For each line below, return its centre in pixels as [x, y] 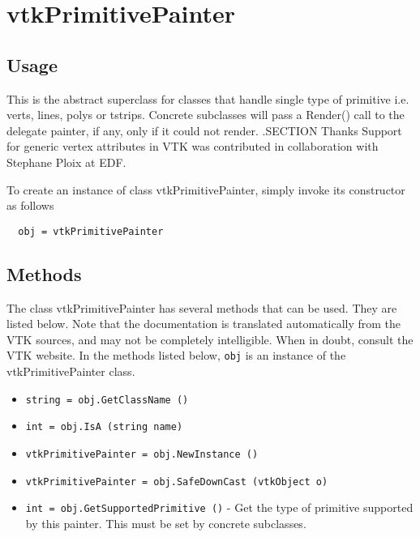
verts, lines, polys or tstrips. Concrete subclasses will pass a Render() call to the [206, 115]
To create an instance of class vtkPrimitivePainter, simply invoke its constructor [206, 189]
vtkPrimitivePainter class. [71, 371]
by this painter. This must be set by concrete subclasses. [166, 523]
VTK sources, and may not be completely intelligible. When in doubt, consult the [210, 339]
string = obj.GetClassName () [107, 400]
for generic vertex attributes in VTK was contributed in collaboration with [193, 146]
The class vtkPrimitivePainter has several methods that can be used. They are [202, 307]
